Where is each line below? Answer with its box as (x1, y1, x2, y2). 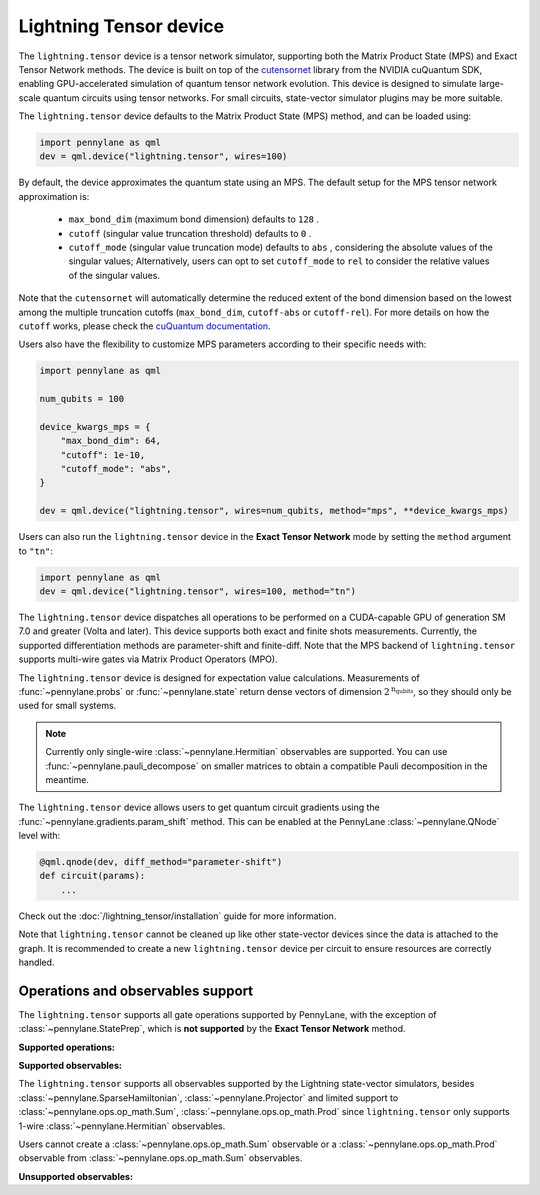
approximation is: (18, 190, 90, 202)
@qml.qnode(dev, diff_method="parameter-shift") (39, 856, 283, 868)
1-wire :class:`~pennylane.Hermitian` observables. (18, 1120, 226, 1132)
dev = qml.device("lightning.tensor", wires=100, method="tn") (39, 586, 357, 597)
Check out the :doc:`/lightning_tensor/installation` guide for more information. (18, 910, 337, 922)
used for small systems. (18, 700, 117, 712)
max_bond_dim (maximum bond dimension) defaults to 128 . (68, 213, 320, 225)
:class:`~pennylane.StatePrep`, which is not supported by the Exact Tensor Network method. (18, 1023, 406, 1035)
